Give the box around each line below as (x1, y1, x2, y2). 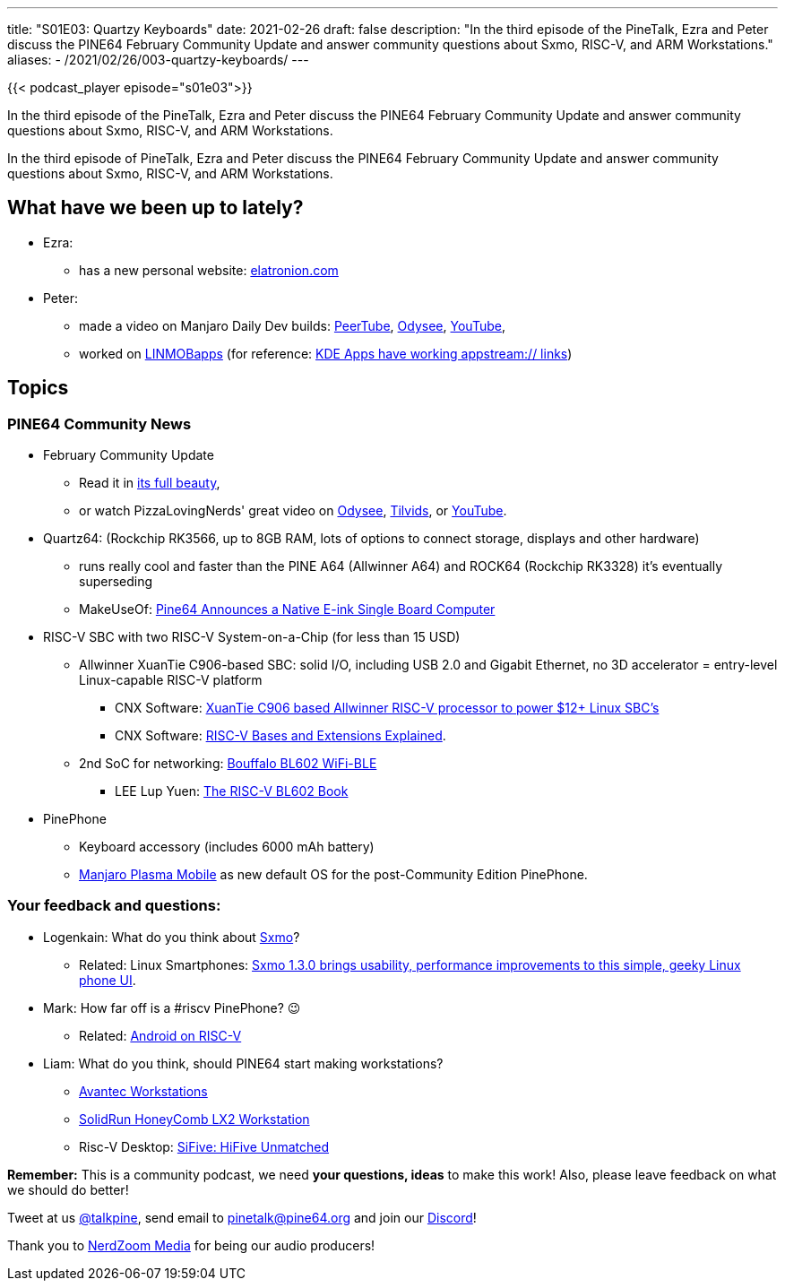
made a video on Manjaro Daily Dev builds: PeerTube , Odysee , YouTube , (79, 317, 505, 333)
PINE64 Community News (7, 414, 192, 433)
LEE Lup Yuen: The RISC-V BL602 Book (115, 783, 349, 800)
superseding (79, 574, 153, 590)
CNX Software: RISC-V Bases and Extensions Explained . (115, 728, 446, 744)
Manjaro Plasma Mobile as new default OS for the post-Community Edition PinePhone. (79, 867, 588, 883)
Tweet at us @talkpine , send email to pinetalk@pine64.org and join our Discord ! (7, 1209, 477, 1225)
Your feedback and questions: (7, 896, 221, 915)
